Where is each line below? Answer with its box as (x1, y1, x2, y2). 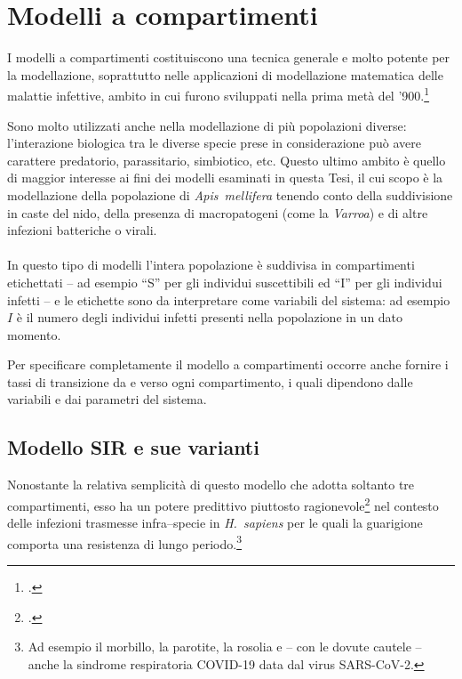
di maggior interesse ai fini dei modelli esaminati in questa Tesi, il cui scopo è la (7, 168, 443, 187)
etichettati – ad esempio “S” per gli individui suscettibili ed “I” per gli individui (7, 272, 442, 291)
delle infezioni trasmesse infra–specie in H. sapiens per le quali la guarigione (7, 513, 423, 532)
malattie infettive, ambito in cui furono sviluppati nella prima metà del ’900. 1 (7, 84, 430, 104)
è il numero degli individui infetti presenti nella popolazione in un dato (16, 308, 403, 327)
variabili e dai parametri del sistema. (7, 390, 207, 408)
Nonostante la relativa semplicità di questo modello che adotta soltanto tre (7, 475, 415, 494)
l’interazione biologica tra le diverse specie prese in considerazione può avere (7, 133, 422, 152)
